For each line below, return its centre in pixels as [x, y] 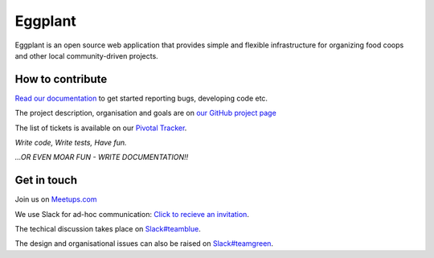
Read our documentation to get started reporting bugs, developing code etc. [141, 98]
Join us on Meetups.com [56, 199]
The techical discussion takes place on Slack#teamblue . [108, 229]
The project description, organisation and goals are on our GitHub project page [145, 113]
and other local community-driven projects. [86, 55]
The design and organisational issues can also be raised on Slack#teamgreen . [144, 244]
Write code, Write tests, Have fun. [71, 143]
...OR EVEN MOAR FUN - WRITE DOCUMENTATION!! [102, 158]
